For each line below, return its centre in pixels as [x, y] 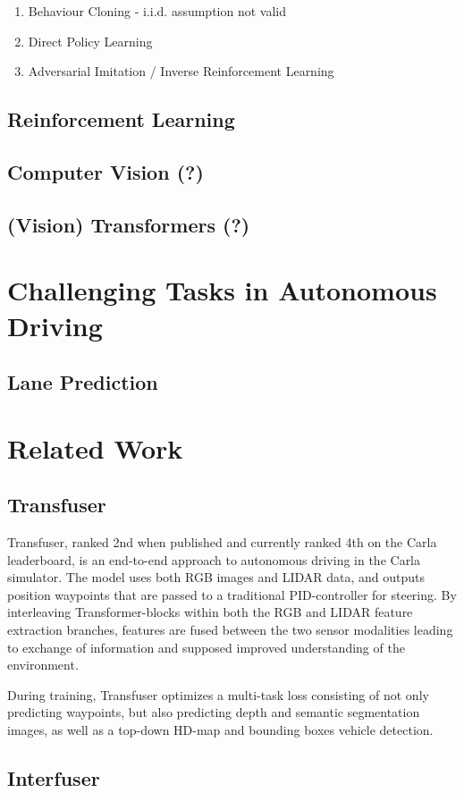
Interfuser [54, 777]
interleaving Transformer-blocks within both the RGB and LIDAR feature [210, 612]
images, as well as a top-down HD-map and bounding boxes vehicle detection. [220, 729]
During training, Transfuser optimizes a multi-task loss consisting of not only [218, 694]
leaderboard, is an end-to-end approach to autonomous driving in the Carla [214, 559]
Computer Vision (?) [105, 171]
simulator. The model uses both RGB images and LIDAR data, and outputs [216, 577]
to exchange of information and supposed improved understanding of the [206, 647]
